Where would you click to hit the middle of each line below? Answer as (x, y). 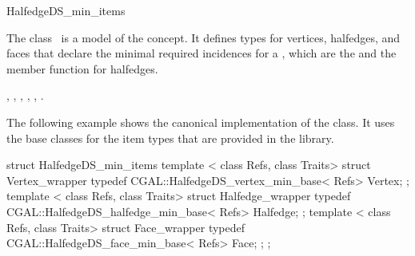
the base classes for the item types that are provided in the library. (170, 138)
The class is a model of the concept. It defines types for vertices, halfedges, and (204, 37)
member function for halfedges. (82, 68)
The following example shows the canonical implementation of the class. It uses (201, 122)
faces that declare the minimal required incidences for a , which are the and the (202, 53)
